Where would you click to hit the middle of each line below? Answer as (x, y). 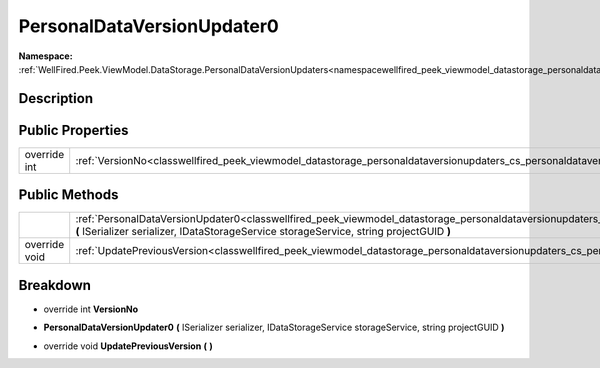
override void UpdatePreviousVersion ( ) (128, 346)
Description (56, 98)
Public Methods (68, 195)
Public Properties (73, 130)
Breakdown (55, 285)
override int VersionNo (91, 309)
